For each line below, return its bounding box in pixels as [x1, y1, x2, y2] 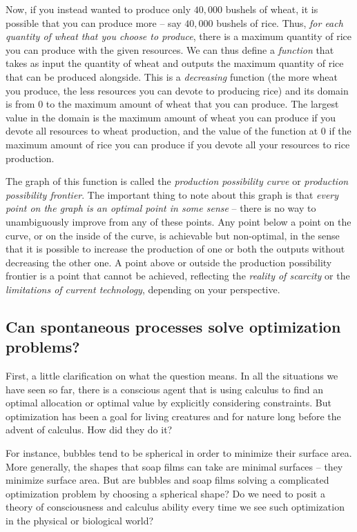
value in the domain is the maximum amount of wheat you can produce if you [6, 110, 336, 124]
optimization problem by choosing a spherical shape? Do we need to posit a [6, 486, 325, 500]
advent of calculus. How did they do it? [6, 422, 173, 437]
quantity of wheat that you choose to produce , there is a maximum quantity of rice [6, 29, 351, 43]
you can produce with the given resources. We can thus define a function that [6, 42, 334, 57]
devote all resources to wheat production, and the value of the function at [6, 124, 318, 138]
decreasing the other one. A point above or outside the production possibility [6, 255, 332, 269]
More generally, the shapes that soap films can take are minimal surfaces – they [6, 459, 343, 473]
